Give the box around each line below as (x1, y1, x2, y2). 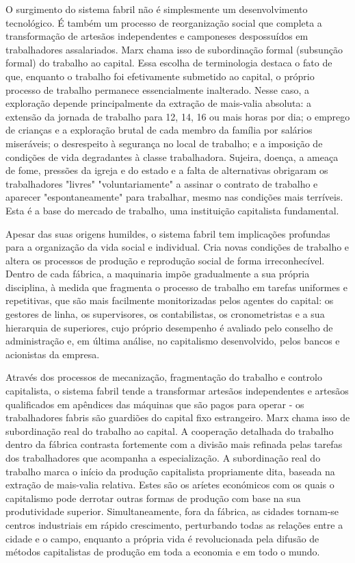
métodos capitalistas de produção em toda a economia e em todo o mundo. (5, 545, 320, 559)
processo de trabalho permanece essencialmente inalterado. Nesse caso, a (5, 82, 309, 97)
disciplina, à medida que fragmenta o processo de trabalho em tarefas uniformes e (5, 279, 347, 294)
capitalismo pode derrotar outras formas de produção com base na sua (5, 490, 301, 505)
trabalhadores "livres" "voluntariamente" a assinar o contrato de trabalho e (5, 176, 318, 190)
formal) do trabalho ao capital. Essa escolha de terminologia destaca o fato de (5, 55, 332, 70)
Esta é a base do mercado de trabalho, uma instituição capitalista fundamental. (5, 203, 339, 217)
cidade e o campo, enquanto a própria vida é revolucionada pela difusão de (5, 531, 319, 545)
